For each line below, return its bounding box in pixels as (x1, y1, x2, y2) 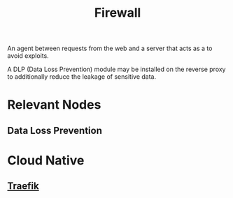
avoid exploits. (7, 52, 49, 60)
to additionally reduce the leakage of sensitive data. (7, 73, 156, 81)
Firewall (94, 5, 141, 21)
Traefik (7, 180, 40, 192)
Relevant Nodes (7, 97, 101, 113)
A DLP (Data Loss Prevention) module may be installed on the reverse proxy (7, 65, 226, 74)
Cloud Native (7, 152, 85, 168)
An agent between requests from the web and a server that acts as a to (7, 44, 213, 53)
